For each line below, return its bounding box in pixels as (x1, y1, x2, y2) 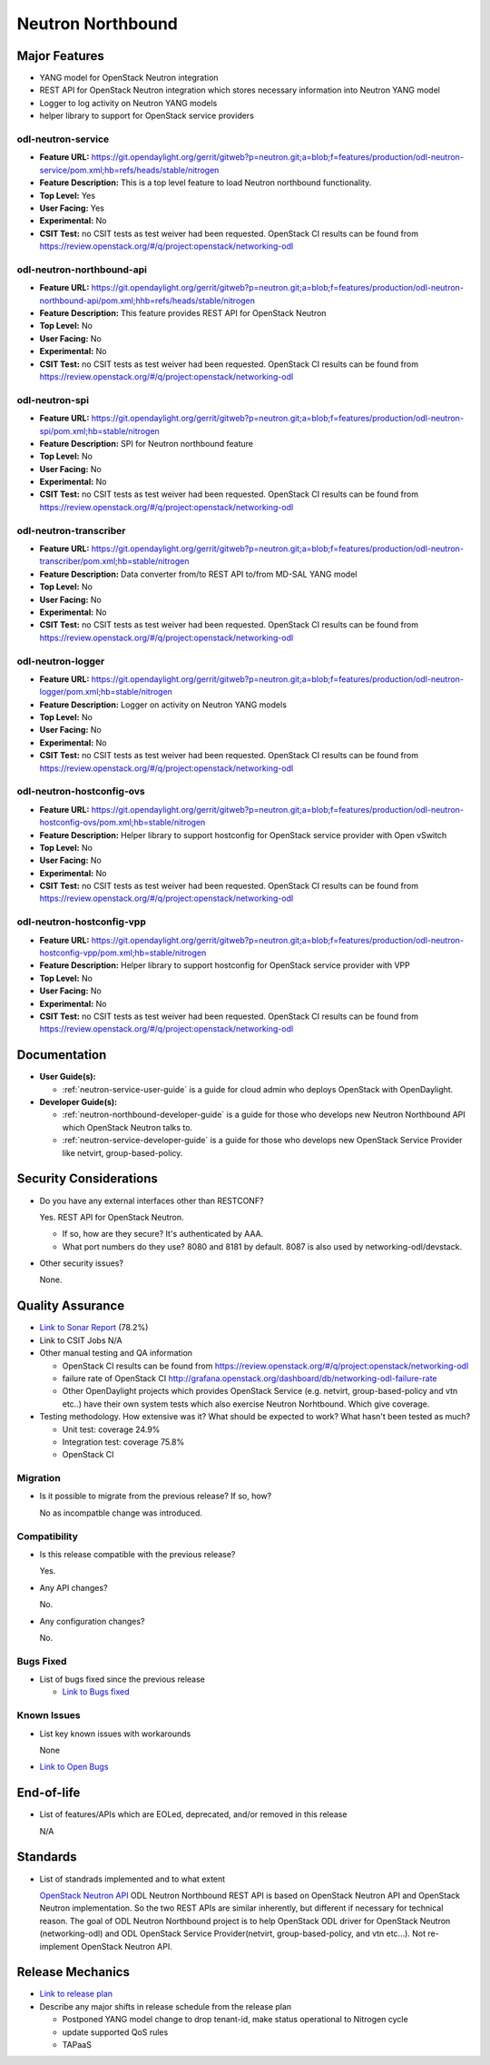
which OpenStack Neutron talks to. (62, 1121, 193, 1132)
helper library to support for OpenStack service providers (39, 110, 254, 122)
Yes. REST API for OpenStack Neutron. (39, 1211, 185, 1222)
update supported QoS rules (62, 2026, 169, 2038)
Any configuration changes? (39, 1615, 145, 1626)
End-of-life (16, 1785, 81, 1801)
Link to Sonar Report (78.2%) (39, 1322, 149, 1333)
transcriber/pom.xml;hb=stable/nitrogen (39, 556, 190, 567)
